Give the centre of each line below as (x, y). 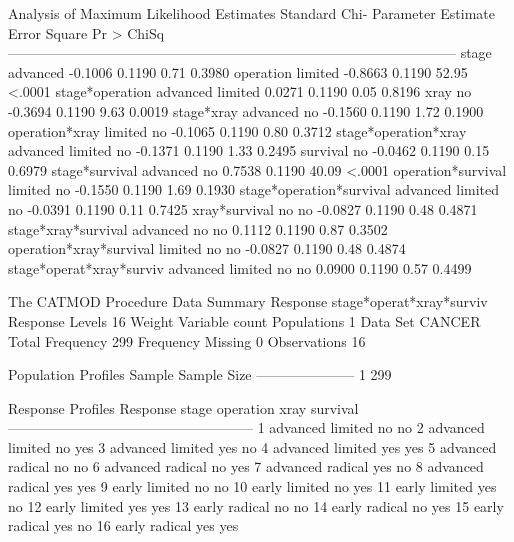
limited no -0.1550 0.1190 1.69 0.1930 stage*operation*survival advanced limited (254, 189)
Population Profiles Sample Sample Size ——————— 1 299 (200, 374)
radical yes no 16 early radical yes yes (123, 525)
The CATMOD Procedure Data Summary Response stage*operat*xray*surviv (248, 301)
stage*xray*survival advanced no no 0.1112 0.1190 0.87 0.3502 (198, 228)
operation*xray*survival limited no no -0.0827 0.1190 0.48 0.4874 (207, 248)
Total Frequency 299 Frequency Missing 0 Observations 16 (187, 340)
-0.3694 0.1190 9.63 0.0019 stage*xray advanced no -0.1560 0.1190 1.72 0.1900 (246, 110)
